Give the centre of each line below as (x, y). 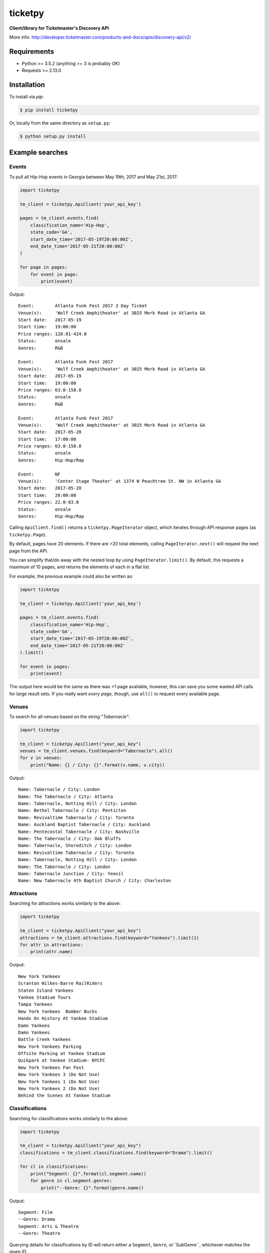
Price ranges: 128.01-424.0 (52, 334)
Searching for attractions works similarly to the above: (65, 903)
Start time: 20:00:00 (47, 495)
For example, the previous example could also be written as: (71, 576)
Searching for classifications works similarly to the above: (69, 1118)
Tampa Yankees (35, 1004)
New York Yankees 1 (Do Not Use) (59, 1082)
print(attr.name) (51, 952)
